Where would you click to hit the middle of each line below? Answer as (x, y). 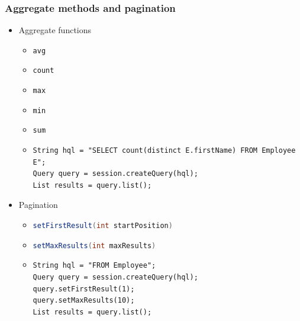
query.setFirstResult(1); (84, 289)
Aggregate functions (55, 30)
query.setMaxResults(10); (84, 301)
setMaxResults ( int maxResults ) (94, 245)
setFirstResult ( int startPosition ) (103, 226)
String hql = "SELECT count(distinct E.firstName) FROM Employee (164, 151)
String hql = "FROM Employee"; (94, 266)
